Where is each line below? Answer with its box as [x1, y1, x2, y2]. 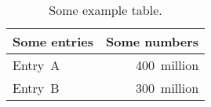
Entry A [13, 56, 60, 74]
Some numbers [106, 32, 199, 50]
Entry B [13, 79, 60, 97]
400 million [136, 56, 199, 74]
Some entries [13, 32, 93, 50]
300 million [136, 79, 199, 97]
